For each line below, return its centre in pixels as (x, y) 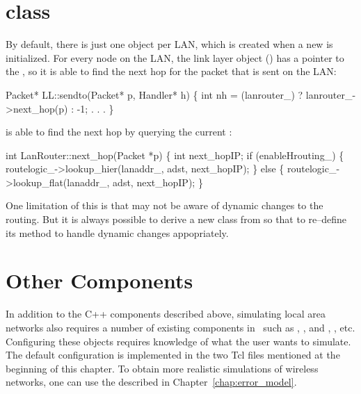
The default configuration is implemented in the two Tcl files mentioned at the (173, 355)
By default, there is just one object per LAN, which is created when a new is (169, 44)
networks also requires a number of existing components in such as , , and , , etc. (180, 327)
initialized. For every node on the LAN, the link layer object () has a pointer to (175, 57)
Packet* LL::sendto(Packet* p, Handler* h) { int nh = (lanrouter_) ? (154, 94)
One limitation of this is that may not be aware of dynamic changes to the (165, 205)
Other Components (99, 280)
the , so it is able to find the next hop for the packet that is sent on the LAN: (171, 71)
